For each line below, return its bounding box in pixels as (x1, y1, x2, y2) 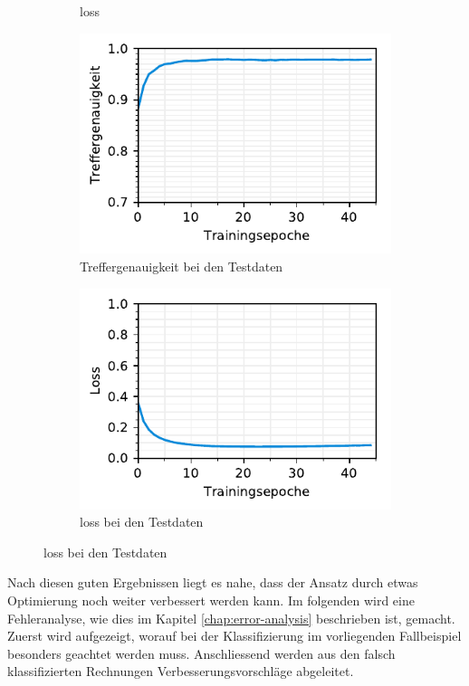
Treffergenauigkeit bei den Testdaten (80, 257, 283, 276)
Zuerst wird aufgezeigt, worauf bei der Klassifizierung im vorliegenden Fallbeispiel (7, 626, 462, 645)
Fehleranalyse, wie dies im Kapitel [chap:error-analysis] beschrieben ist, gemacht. (7, 608, 455, 627)
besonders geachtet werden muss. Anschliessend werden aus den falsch (7, 643, 396, 662)
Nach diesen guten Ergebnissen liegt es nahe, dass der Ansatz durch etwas (7, 573, 418, 592)
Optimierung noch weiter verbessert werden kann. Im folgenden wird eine (7, 590, 415, 609)
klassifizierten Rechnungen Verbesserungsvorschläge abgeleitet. (7, 662, 354, 681)
